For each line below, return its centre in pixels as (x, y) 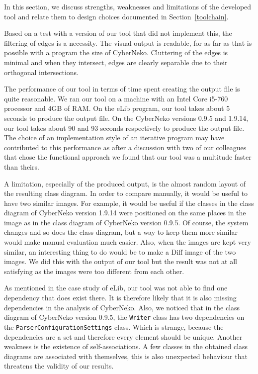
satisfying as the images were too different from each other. (94, 271)
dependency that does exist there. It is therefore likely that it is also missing (120, 298)
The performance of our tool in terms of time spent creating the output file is (122, 89)
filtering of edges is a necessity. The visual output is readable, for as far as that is (128, 43)
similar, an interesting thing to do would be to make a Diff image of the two (120, 251)
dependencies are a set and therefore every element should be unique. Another (123, 336)
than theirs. (22, 166)
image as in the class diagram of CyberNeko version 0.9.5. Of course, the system (126, 222)
